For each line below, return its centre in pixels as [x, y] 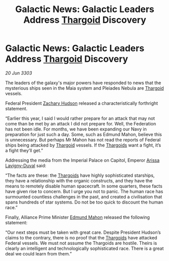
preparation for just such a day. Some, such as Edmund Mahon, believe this [84, 134]
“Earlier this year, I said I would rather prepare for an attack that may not [80, 118]
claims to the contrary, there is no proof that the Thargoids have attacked [81, 237]
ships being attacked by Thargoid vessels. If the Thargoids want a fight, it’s [83, 145]
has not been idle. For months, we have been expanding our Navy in [76, 129]
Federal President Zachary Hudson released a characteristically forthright [81, 103]
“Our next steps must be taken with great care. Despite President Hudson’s [83, 232]
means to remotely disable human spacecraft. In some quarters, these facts [84, 186]
